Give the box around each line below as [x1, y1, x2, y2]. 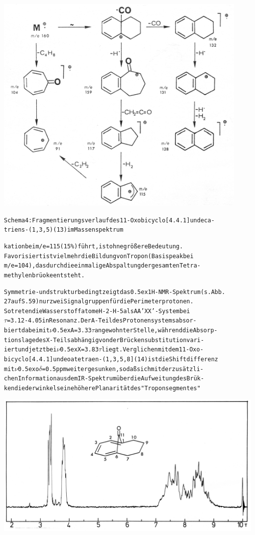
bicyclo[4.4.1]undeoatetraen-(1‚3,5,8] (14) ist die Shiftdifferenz [4, 356, 218, 363]
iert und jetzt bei [4, 346, 57, 353]
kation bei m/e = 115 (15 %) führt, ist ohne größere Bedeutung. [4, 242, 183, 250]
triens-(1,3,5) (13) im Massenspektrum [4, 226, 124, 234]
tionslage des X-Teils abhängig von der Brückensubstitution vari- [4, 336, 204, 344]
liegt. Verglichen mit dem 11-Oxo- [102, 346, 204, 353]
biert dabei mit [4, 327, 50, 334]
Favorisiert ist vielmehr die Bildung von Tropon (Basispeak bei [4, 252, 194, 260]
